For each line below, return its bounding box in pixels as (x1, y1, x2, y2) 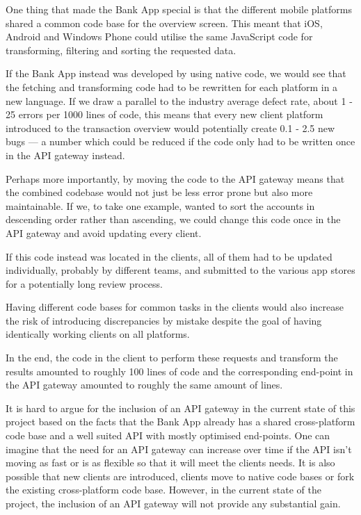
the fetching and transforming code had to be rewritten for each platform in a (6, 79, 338, 94)
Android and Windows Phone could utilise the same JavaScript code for (6, 29, 313, 44)
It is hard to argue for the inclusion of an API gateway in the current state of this (6, 400, 355, 415)
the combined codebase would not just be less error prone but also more (6, 185, 313, 199)
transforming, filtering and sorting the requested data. (6, 42, 236, 57)
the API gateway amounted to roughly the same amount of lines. (6, 377, 283, 392)
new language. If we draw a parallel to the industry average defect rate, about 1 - (6, 93, 353, 108)
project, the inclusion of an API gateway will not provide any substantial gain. (6, 496, 341, 510)
